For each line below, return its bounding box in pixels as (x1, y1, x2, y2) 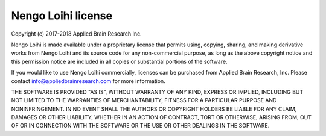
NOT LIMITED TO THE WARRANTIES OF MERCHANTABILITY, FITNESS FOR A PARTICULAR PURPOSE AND (11, 97, 277, 104)
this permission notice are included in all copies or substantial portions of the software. (11, 58, 228, 65)
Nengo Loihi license (11, 9, 113, 22)
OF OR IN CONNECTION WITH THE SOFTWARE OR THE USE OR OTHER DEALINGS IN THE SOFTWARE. (11, 122, 270, 129)
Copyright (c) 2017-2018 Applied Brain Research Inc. (11, 30, 142, 37)
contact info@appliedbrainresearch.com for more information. (11, 77, 165, 84)
